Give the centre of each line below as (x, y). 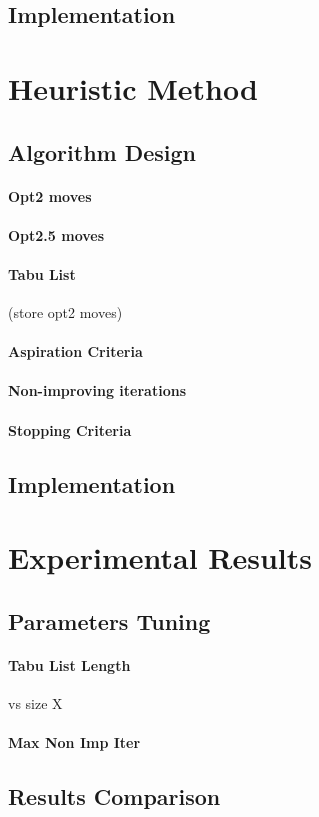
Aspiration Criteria (75, 351)
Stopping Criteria (70, 429)
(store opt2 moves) (65, 312)
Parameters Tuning (109, 620)
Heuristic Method (133, 87)
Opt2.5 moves (56, 234)
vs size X (35, 703)
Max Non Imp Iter (74, 742)
